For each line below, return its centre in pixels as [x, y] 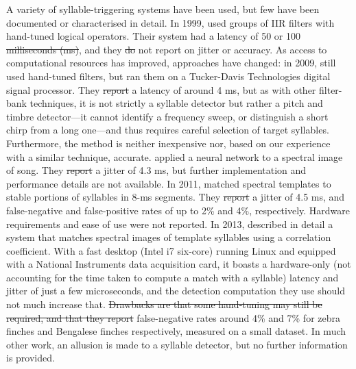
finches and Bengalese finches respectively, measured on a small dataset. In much [176, 331]
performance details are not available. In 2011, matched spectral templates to [169, 183]
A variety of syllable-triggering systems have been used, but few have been [163, 9]
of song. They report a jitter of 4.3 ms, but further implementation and [156, 170]
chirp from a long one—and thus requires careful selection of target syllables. [168, 130]
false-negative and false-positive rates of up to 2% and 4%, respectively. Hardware [178, 210]
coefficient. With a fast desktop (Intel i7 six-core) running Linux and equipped [171, 250]
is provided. [31, 358]
